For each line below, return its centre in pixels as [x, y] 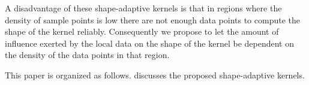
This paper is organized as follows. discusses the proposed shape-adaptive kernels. [155, 75]
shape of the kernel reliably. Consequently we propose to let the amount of [142, 31]
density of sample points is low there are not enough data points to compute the [153, 19]
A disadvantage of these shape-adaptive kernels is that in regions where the [143, 8]
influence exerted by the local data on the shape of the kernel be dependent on [149, 43]
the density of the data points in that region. [87, 55]
